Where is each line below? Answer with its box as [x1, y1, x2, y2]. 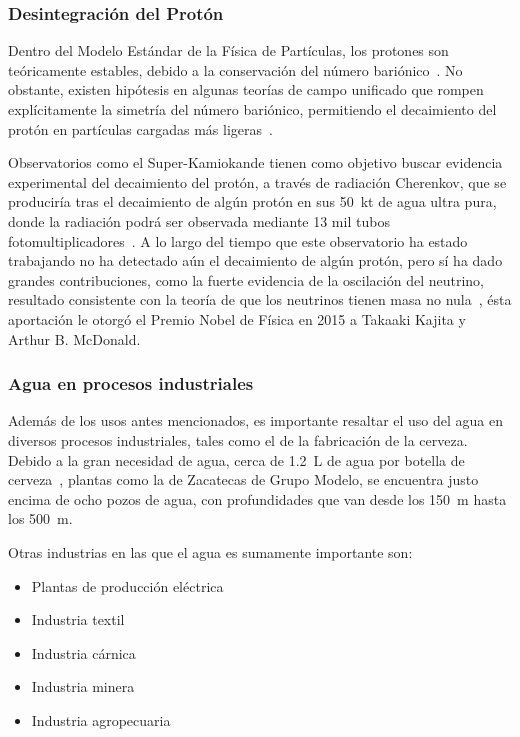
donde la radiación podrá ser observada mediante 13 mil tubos [8, 210, 390, 231]
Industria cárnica [31, 642, 136, 663]
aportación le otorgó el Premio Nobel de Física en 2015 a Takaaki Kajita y [8, 308, 466, 329]
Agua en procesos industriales [8, 371, 254, 396]
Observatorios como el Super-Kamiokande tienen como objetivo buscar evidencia [8, 152, 503, 173]
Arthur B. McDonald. [8, 328, 141, 349]
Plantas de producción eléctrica [31, 575, 224, 596]
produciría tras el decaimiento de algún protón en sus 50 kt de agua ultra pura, [8, 191, 497, 212]
